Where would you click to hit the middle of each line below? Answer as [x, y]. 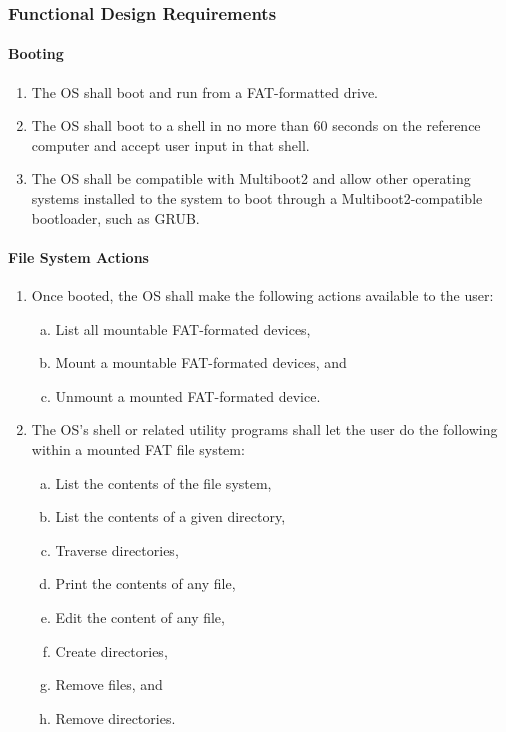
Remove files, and [109, 684]
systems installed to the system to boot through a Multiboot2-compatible [257, 198]
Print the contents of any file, [145, 583]
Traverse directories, [117, 549]
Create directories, [111, 650]
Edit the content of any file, [140, 616]
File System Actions [78, 256]
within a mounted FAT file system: [138, 448]
